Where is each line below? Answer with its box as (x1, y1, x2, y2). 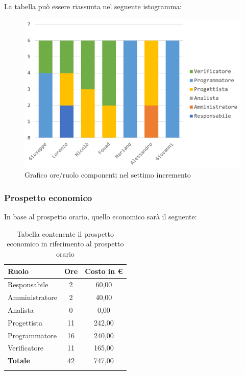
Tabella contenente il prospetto (16, 228, 114, 239)
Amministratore (8, 291, 57, 302)
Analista (8, 304, 34, 315)
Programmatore (8, 330, 57, 340)
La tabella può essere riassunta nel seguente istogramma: (4, 1, 182, 11)
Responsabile (8, 279, 48, 290)
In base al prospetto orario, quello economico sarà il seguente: (4, 211, 197, 221)
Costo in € (85, 266, 123, 277)
